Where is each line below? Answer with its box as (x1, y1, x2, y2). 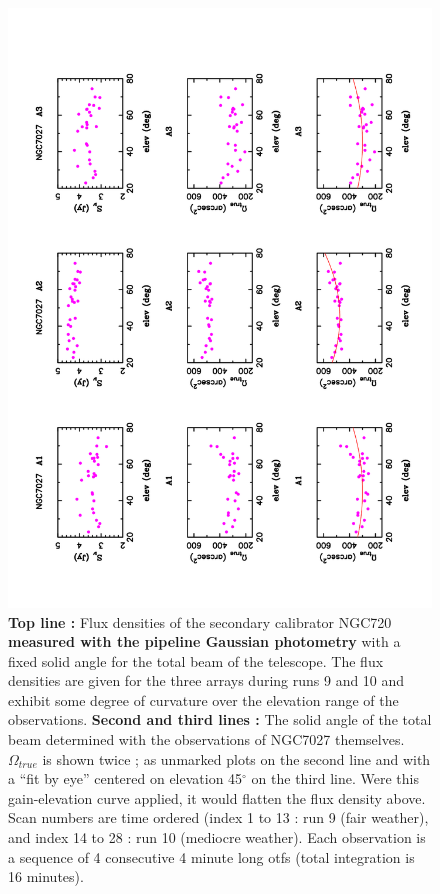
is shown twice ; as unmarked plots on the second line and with (42, 748, 431, 769)
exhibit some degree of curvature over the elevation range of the (8, 689, 399, 710)
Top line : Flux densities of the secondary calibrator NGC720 (8, 611, 392, 632)
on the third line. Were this (251, 768, 419, 789)
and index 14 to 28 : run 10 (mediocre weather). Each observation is (8, 827, 426, 848)
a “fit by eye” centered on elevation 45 (8, 768, 243, 789)
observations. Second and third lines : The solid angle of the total (8, 709, 432, 730)
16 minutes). (8, 866, 84, 887)
